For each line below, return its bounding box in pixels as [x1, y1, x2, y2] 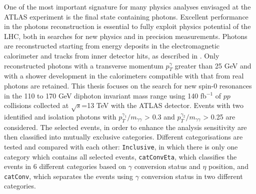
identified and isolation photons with [4, 111, 116, 121]
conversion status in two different [141, 170, 243, 181]
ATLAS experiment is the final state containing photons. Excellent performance [4, 11, 248, 21]
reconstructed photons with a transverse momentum [4, 60, 163, 70]
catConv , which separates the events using [4, 170, 133, 181]
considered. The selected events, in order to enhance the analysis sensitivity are [4, 121, 247, 132]
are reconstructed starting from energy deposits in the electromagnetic [4, 40, 220, 51]
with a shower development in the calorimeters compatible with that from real [4, 70, 244, 81]
